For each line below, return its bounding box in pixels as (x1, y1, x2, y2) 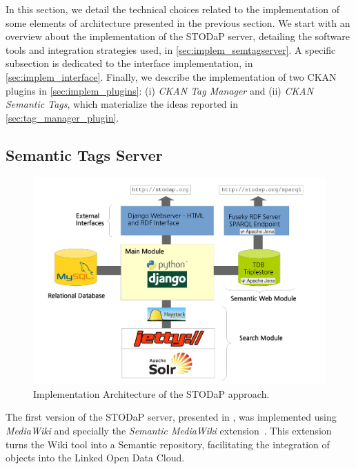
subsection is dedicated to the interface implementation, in (6, 56, 253, 70)
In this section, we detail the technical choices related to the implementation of (6, 2, 339, 16)
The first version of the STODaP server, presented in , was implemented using (6, 410, 337, 424)
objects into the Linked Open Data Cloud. (6, 450, 185, 465)
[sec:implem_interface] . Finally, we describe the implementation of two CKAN (6, 69, 337, 84)
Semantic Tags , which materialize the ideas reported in (6, 97, 238, 111)
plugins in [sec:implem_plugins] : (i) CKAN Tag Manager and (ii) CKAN (6, 83, 314, 97)
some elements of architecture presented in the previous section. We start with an (6, 15, 350, 30)
